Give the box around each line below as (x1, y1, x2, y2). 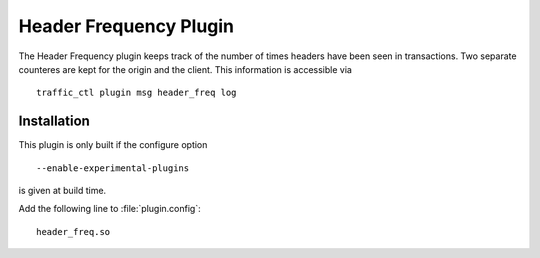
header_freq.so (36, 226, 111, 237)
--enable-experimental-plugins (36, 162, 190, 174)
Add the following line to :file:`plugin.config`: (18, 203, 201, 215)
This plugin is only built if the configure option (18, 139, 208, 151)
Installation (18, 113, 90, 130)
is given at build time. (18, 185, 107, 197)
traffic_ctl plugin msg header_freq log (36, 87, 237, 99)
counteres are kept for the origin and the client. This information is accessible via (18, 63, 352, 75)
